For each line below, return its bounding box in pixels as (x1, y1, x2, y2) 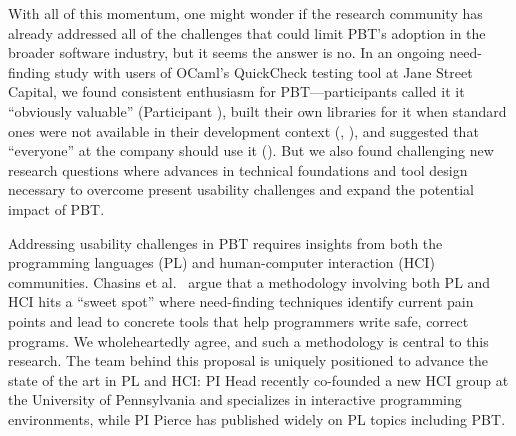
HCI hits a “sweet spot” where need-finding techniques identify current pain (8, 291, 474, 312)
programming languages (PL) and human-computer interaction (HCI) (8, 252, 435, 273)
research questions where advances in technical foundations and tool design (8, 159, 468, 180)
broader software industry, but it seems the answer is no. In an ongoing (8, 42, 445, 63)
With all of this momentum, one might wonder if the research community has (8, 3, 483, 23)
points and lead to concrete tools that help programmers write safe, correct (8, 310, 469, 331)
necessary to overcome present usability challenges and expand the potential (8, 179, 474, 200)
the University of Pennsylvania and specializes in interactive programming (8, 389, 462, 410)
